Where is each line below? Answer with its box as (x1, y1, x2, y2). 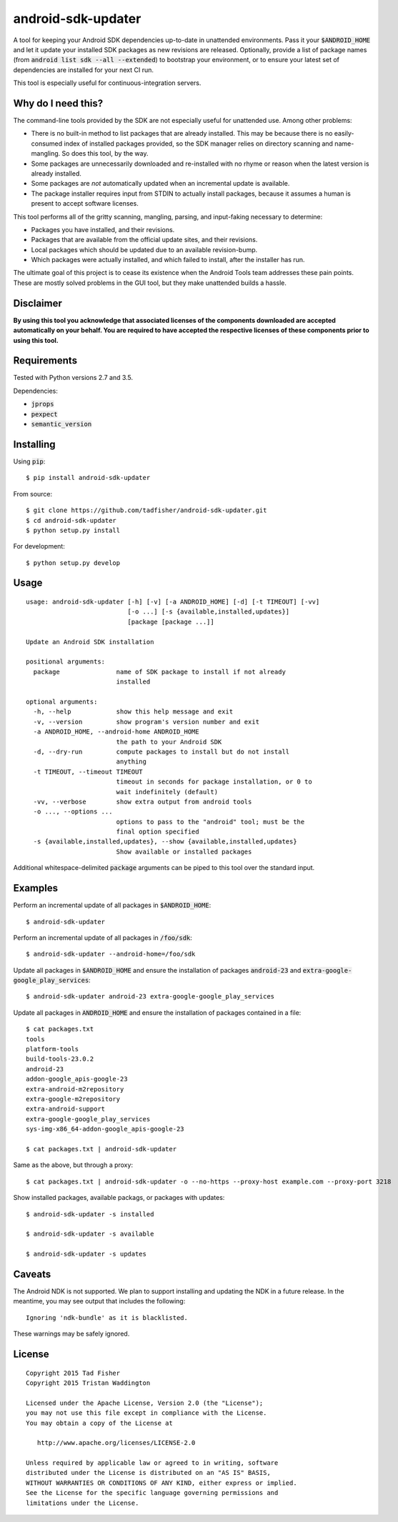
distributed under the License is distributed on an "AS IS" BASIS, (26, 1468, 271, 1477)
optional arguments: (26, 697, 98, 706)
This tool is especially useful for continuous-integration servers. (13, 79, 202, 87)
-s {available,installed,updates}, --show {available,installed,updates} (33, 838, 297, 846)
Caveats (13, 1268, 51, 1280)
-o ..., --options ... (33, 808, 113, 816)
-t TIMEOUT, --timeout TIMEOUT (33, 768, 143, 776)
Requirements (13, 354, 78, 367)
